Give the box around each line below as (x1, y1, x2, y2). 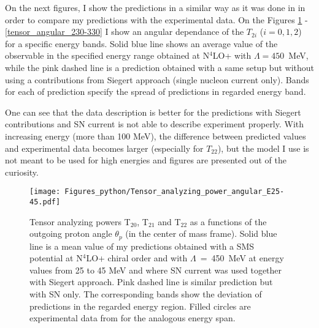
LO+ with (212, 49, 252, 62)
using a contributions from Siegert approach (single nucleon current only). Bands (5, 73, 309, 86)
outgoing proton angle (29, 227, 112, 240)
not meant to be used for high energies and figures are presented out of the (5, 154, 286, 166)
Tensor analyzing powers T (29, 215, 131, 228)
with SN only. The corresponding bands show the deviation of (29, 288, 262, 300)
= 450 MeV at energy (200, 252, 284, 264)
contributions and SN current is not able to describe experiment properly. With (5, 117, 304, 130)
